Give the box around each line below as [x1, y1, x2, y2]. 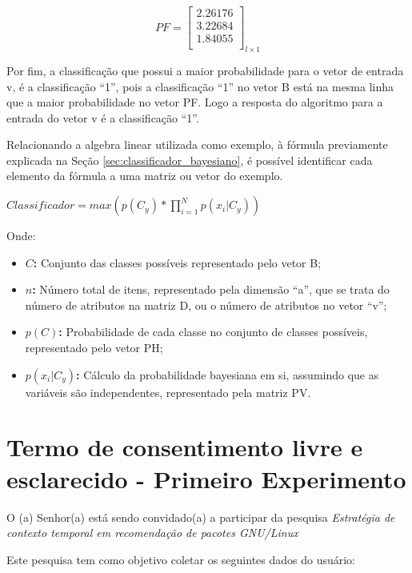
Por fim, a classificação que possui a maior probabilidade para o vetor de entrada [6, 62, 404, 78]
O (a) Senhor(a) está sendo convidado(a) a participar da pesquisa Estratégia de [6, 508, 395, 525]
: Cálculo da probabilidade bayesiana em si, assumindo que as [76, 366, 379, 383]
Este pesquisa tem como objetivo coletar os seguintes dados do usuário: [6, 551, 356, 567]
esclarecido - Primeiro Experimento [6, 462, 406, 495]
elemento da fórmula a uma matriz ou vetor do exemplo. [6, 167, 283, 184]
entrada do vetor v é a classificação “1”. [6, 109, 199, 126]
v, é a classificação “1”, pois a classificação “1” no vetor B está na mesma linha [6, 78, 394, 94]
